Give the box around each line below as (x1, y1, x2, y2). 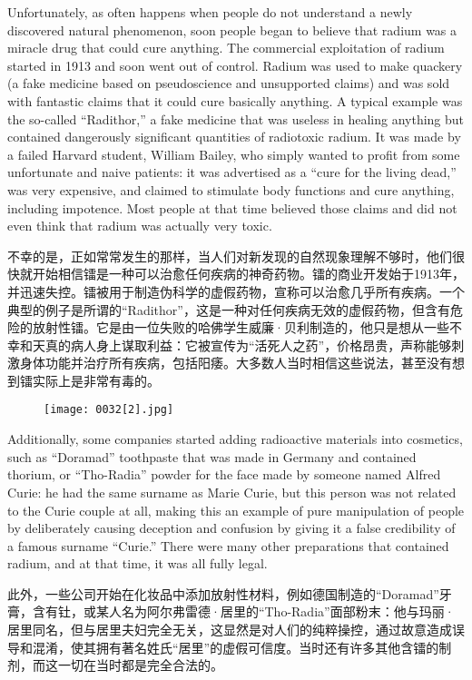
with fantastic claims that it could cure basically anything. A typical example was (7, 91, 463, 110)
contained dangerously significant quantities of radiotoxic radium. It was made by (7, 127, 461, 146)
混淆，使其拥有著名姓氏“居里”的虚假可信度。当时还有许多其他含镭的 (32, 637, 439, 656)
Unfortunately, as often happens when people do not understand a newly (7, 3, 413, 21)
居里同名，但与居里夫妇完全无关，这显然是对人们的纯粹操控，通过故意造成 (7, 620, 452, 639)
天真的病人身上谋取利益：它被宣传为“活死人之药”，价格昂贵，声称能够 (32, 335, 452, 354)
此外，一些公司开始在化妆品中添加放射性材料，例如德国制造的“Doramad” (7, 584, 439, 603)
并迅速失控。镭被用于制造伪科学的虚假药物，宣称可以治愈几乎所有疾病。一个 (7, 281, 465, 301)
